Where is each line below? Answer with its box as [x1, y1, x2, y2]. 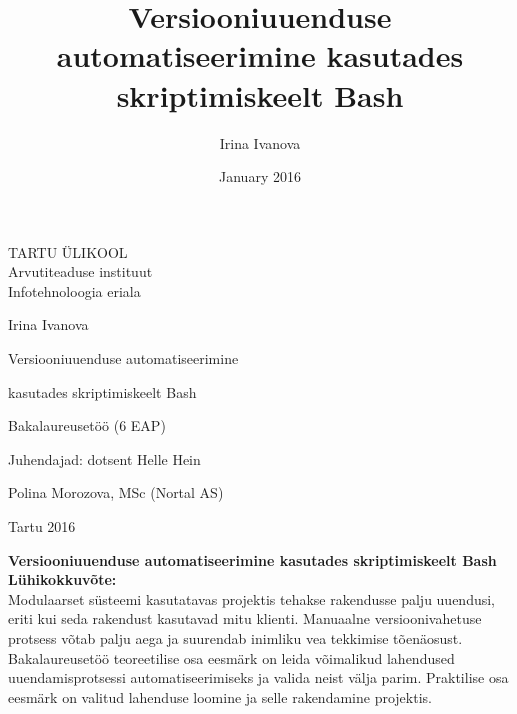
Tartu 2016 [8, 516, 76, 537]
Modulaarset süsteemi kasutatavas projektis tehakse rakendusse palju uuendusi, [8, 588, 496, 609]
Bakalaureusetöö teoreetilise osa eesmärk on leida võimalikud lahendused [8, 647, 455, 668]
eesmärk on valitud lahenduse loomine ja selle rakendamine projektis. [8, 686, 432, 707]
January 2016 [219, 166, 301, 187]
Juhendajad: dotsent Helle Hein [8, 448, 201, 469]
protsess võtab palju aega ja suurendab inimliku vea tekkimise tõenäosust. [8, 628, 463, 648]
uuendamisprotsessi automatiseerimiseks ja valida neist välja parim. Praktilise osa [8, 667, 509, 688]
